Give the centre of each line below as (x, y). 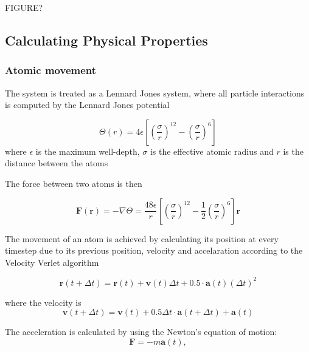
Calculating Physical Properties (106, 40)
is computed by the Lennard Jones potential (87, 105)
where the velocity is (43, 302)
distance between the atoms (57, 163)
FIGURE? (24, 7)
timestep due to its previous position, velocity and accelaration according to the (154, 250)
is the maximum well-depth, (88, 151)
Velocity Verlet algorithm (52, 262)
